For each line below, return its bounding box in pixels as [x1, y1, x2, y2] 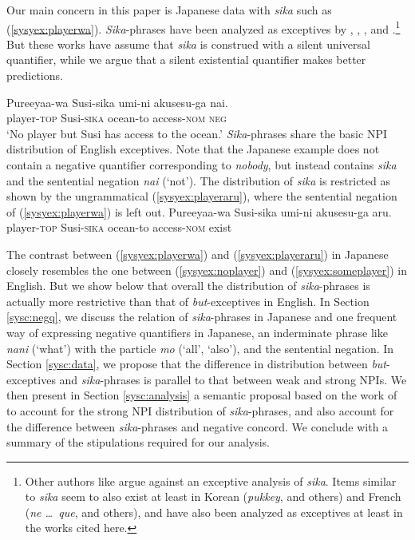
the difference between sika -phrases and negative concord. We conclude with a [6, 418, 389, 435]
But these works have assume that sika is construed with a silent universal [6, 35, 370, 52]
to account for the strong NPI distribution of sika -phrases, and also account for [6, 402, 394, 419]
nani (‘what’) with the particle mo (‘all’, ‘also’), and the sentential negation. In [6, 339, 394, 356]
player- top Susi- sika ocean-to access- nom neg [6, 109, 227, 126]
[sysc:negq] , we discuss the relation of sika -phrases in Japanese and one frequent [6, 308, 397, 325]
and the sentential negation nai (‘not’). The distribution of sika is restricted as [6, 172, 390, 189]
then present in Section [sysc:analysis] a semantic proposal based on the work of [6, 387, 397, 403]
